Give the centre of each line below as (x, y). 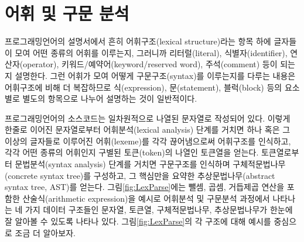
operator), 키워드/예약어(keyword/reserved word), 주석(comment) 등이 (150, 64)
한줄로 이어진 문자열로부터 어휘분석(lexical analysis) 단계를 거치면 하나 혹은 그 (148, 129)
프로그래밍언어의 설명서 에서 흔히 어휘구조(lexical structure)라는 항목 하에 (138, 41)
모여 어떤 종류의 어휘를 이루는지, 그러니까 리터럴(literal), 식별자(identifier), (151, 52)
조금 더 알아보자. (45, 232)
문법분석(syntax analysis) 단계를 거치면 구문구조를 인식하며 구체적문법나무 (150, 164)
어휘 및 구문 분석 (67, 13)
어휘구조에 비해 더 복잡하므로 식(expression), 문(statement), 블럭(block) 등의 (144, 87)
